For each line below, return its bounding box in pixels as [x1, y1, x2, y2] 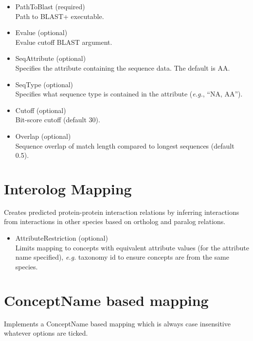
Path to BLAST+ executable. [15, 11, 104, 21]
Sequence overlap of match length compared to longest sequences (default [15, 140, 235, 151]
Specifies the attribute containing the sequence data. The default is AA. [15, 62, 230, 73]
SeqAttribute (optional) [15, 53, 86, 63]
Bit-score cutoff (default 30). [15, 114, 100, 125]
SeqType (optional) [15, 79, 73, 89]
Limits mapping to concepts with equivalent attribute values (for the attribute [15, 242, 249, 252]
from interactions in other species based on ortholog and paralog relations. [4, 216, 226, 227]
